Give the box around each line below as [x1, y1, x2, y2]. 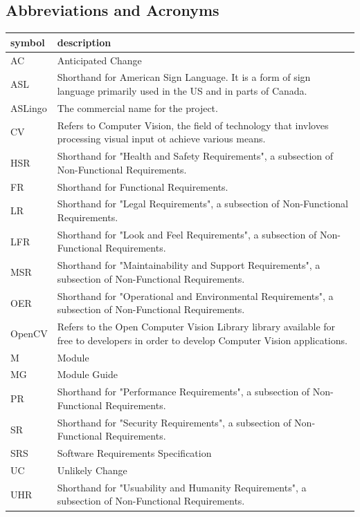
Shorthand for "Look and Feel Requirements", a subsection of [57, 227, 317, 241]
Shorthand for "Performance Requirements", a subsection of [57, 384, 310, 399]
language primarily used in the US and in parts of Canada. [57, 83, 307, 97]
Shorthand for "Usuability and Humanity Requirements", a [57, 480, 307, 494]
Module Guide [57, 367, 118, 382]
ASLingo [10, 100, 47, 115]
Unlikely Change [57, 462, 127, 477]
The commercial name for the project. [57, 100, 218, 115]
